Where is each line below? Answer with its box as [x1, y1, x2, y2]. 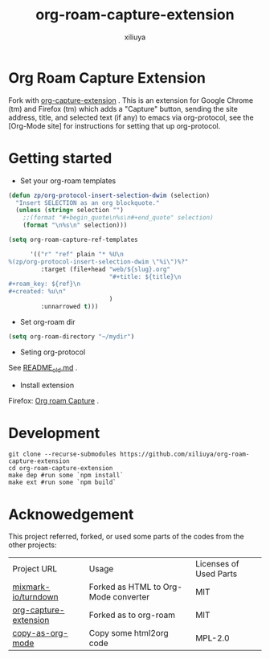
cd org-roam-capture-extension [8, 465, 113, 473]
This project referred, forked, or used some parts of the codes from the [8, 532, 244, 542]
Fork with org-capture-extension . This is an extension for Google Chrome [8, 95, 254, 105]
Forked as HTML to [88, 581, 162, 592]
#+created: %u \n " [8, 288, 67, 296]
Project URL [12, 563, 58, 575]
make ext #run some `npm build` [8, 478, 117, 487]
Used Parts [195, 568, 238, 579]
